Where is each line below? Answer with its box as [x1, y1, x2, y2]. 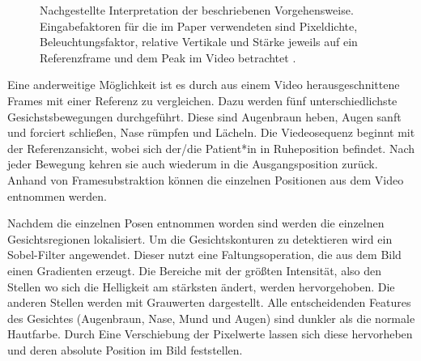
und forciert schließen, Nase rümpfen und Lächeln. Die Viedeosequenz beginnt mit [7, 124, 415, 141]
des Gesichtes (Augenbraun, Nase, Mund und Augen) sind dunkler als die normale [7, 309, 415, 326]
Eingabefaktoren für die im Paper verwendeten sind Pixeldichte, [40, 17, 358, 34]
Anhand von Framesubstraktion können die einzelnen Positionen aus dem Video [7, 171, 404, 188]
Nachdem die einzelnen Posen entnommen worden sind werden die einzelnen [7, 214, 385, 231]
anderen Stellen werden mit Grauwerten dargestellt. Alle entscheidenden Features [7, 294, 411, 311]
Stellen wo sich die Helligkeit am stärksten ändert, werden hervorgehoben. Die [7, 278, 395, 295]
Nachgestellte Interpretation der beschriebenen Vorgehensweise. [40, 2, 354, 18]
